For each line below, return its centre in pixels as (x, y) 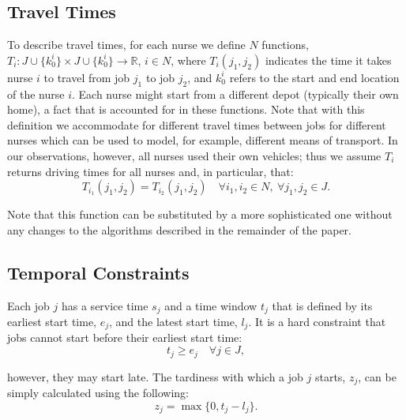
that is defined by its (322, 305)
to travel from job (87, 77)
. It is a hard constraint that (317, 321)
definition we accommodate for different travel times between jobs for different (197, 124)
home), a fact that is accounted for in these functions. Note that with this (186, 109)
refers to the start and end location (314, 77)
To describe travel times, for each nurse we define (126, 45)
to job (160, 77)
